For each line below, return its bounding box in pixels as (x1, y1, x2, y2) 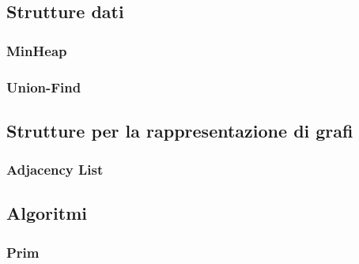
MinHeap (6, 40, 67, 60)
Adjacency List (6, 160, 104, 179)
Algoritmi (6, 201, 87, 225)
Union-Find (6, 77, 81, 96)
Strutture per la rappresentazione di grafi (6, 118, 353, 142)
